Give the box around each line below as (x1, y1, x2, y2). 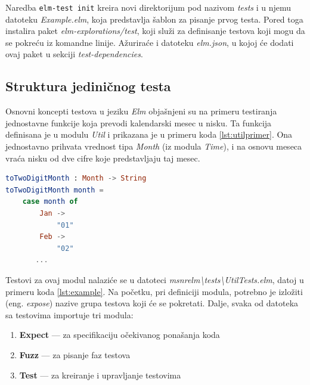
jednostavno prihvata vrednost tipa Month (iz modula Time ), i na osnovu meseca (5, 140, 302, 153)
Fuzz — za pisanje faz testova (19, 348, 131, 361)
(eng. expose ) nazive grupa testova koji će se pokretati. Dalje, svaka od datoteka (5, 297, 299, 309)
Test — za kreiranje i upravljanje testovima (19, 368, 181, 381)
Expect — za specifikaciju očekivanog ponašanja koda (19, 328, 220, 341)
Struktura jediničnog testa (5, 77, 171, 95)
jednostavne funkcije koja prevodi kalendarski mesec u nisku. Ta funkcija (5, 116, 272, 129)
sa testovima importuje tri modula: (5, 308, 134, 321)
